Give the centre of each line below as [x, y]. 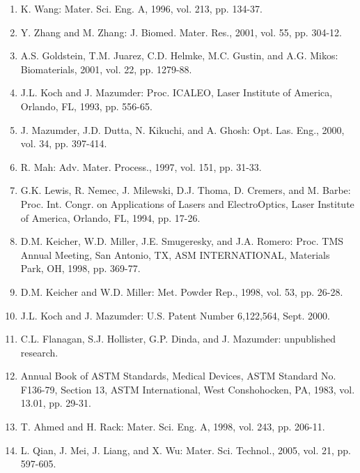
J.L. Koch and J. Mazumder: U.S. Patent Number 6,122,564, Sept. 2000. [175, 315]
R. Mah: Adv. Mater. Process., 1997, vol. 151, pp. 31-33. [141, 166]
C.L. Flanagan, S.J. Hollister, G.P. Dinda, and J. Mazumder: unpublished [178, 339]
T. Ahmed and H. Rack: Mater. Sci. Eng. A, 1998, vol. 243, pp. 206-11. [173, 427]
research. [39, 352]
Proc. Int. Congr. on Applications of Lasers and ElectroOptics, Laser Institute [187, 203]
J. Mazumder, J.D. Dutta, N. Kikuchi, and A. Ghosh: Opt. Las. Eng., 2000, [182, 129]
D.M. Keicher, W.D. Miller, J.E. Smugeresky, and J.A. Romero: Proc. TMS [182, 241]
